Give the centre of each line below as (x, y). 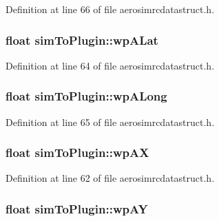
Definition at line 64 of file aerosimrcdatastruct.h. (110, 65)
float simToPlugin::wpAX (77, 152)
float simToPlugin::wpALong (86, 96)
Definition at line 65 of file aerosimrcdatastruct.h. (110, 122)
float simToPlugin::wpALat (82, 40)
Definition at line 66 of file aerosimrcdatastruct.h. (110, 9)
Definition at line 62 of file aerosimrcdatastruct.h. (110, 178)
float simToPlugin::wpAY (77, 208)
